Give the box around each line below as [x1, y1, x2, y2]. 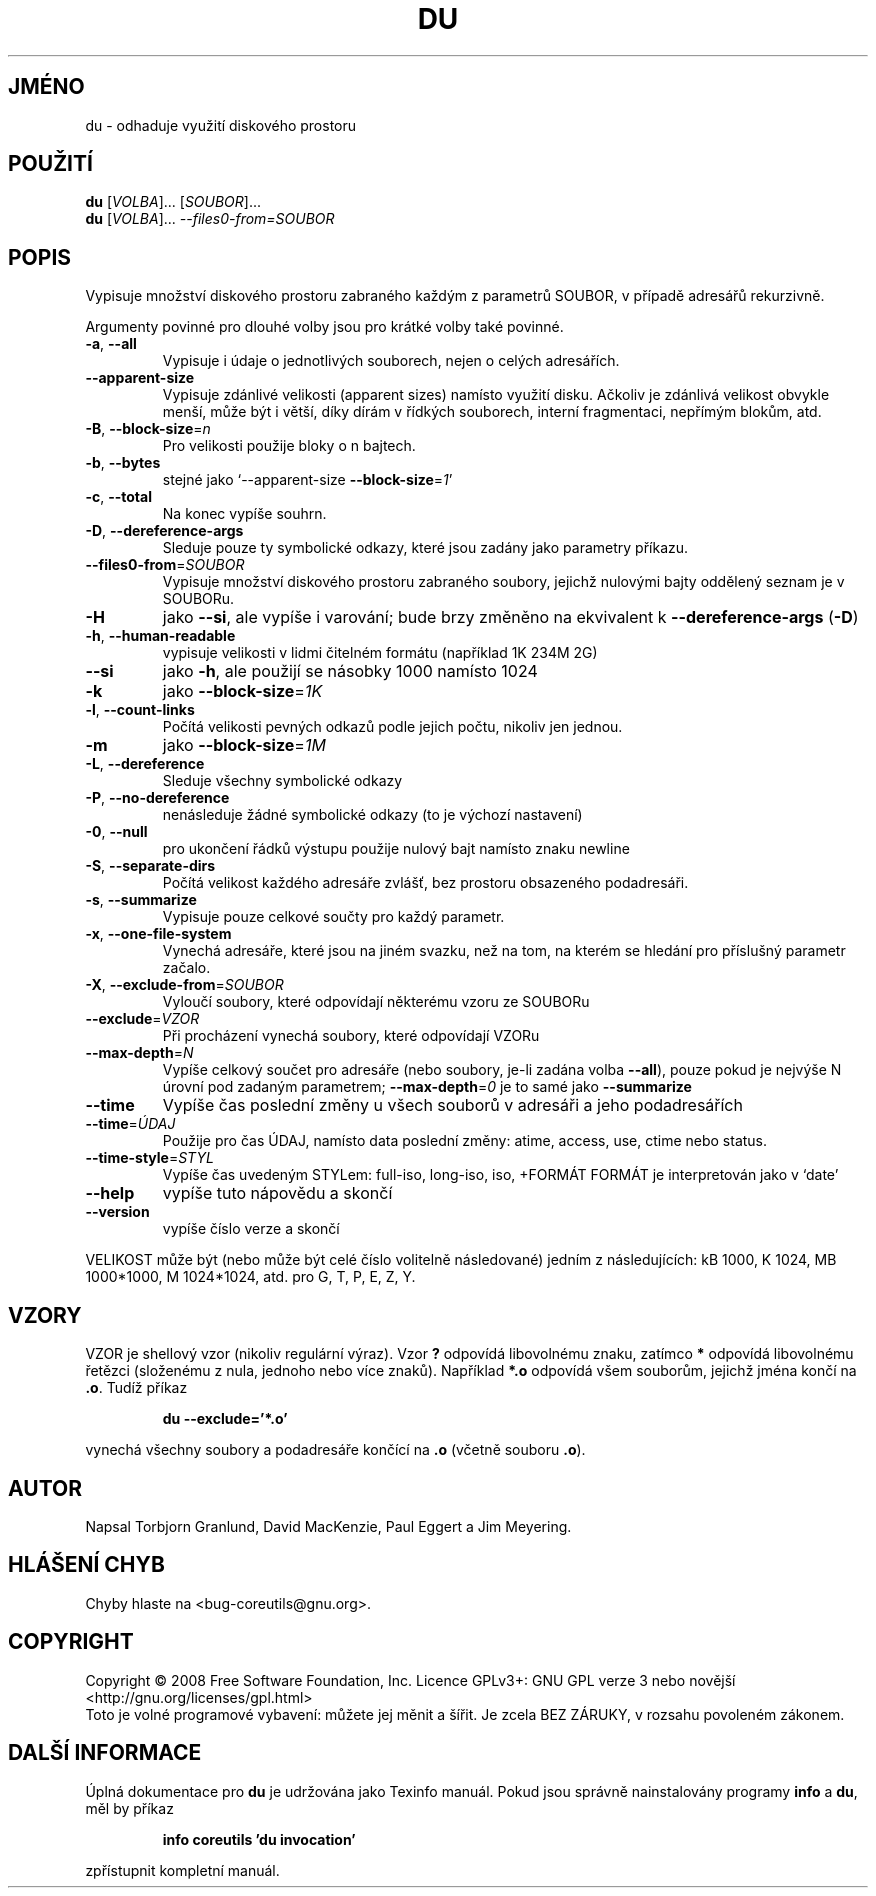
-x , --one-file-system [85, 925, 232, 943]
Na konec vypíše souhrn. [162, 505, 327, 523]
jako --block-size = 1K [162, 681, 323, 702]
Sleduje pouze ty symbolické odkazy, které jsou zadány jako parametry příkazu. [162, 539, 689, 557]
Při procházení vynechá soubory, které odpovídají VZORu [162, 1027, 540, 1045]
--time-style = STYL [85, 1149, 214, 1167]
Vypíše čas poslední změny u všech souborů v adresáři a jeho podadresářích [162, 1095, 743, 1116]
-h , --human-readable [85, 627, 236, 645]
